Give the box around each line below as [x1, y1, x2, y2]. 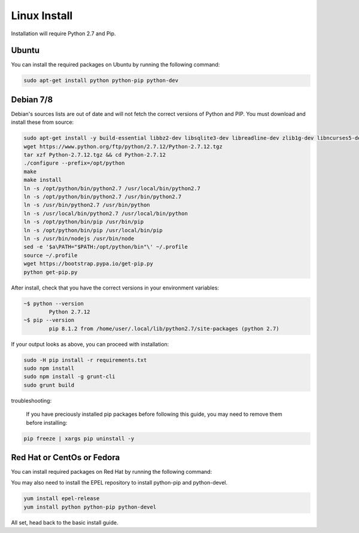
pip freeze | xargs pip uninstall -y [23, 435, 135, 442]
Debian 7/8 [11, 95, 53, 105]
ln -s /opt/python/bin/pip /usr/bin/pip [23, 218, 144, 226]
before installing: [26, 419, 68, 426]
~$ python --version [23, 300, 84, 307]
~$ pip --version [23, 317, 75, 324]
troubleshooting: [11, 397, 52, 404]
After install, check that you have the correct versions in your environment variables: [11, 284, 220, 291]
